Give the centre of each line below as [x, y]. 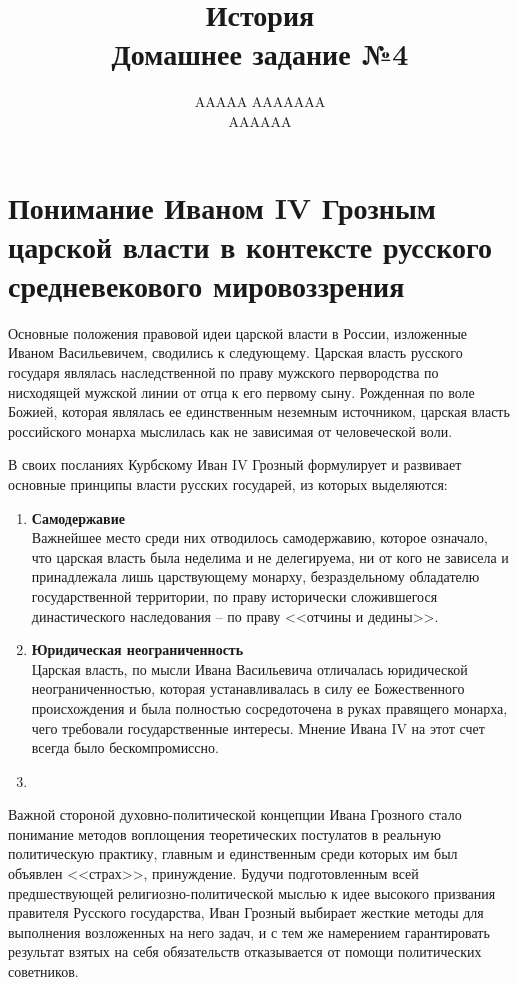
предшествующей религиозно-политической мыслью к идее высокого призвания [252, 892]
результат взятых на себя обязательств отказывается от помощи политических [245, 951]
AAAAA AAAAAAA [260, 101]
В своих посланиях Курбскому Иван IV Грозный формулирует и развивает [235, 464]
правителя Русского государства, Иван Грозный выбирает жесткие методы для [246, 912]
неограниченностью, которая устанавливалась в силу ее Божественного [248, 688]
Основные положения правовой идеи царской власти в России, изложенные [238, 332]
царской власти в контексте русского [250, 245]
